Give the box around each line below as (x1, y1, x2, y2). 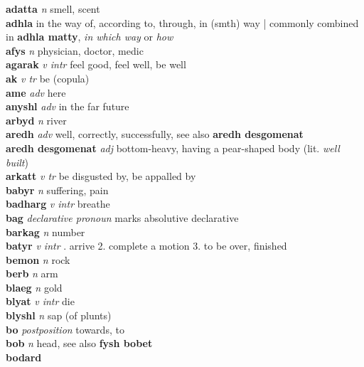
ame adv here (6, 85, 66, 100)
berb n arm (6, 266, 58, 281)
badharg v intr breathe (6, 196, 110, 211)
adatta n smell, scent (6, 1, 100, 16)
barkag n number (6, 224, 85, 239)
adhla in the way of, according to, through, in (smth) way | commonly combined (6, 15, 359, 30)
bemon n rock (6, 252, 70, 267)
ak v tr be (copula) (6, 70, 90, 85)
